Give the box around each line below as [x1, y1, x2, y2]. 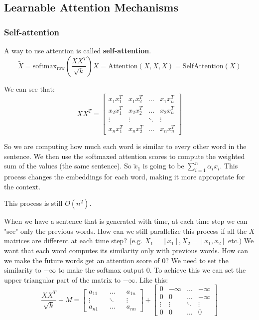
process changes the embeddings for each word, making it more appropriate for [4, 171, 245, 182]
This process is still [4, 198, 63, 208]
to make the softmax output [58, 265, 144, 275]
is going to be [142, 160, 184, 171]
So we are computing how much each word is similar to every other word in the [4, 141, 247, 152]
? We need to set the [165, 255, 229, 265]
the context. [4, 181, 41, 191]
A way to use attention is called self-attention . [4, 45, 151, 55]
